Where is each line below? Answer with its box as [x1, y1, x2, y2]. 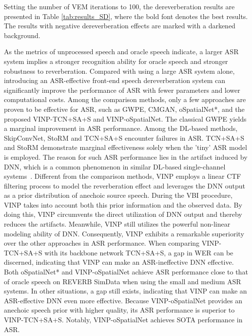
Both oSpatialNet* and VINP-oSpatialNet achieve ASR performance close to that [4, 267, 248, 277]
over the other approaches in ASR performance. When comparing [4, 238, 200, 248]
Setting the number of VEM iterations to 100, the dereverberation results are [4, 1, 235, 11]
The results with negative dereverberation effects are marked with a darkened [4, 21, 235, 31]
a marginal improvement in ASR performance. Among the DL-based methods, [4, 123, 238, 133]
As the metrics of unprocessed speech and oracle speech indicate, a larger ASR [4, 46, 239, 57]
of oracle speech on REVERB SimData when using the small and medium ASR [4, 276, 241, 286]
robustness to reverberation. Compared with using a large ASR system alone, [4, 65, 235, 76]
